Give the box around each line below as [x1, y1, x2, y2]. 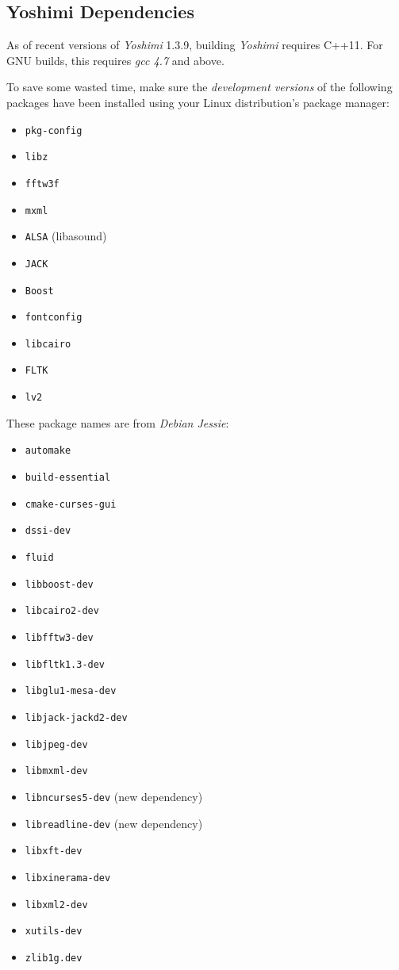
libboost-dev [25, 578, 94, 590]
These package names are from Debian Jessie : [6, 414, 229, 431]
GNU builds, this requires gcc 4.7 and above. [6, 52, 224, 68]
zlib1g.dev [25, 952, 82, 964]
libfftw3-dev [25, 631, 94, 643]
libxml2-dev [25, 899, 88, 911]
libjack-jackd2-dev [25, 711, 128, 723]
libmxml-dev [25, 765, 88, 777]
